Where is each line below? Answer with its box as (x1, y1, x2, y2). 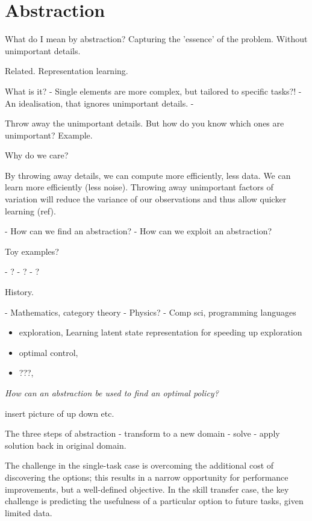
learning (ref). (5, 204, 56, 217)
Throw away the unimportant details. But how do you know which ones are (5, 117, 284, 129)
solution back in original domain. (5, 438, 126, 451)
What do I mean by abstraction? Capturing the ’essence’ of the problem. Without (5, 33, 308, 45)
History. (5, 285, 34, 298)
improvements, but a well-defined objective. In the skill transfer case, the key (5, 482, 289, 495)
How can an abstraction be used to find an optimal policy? (5, 387, 219, 399)
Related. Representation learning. (5, 64, 128, 77)
